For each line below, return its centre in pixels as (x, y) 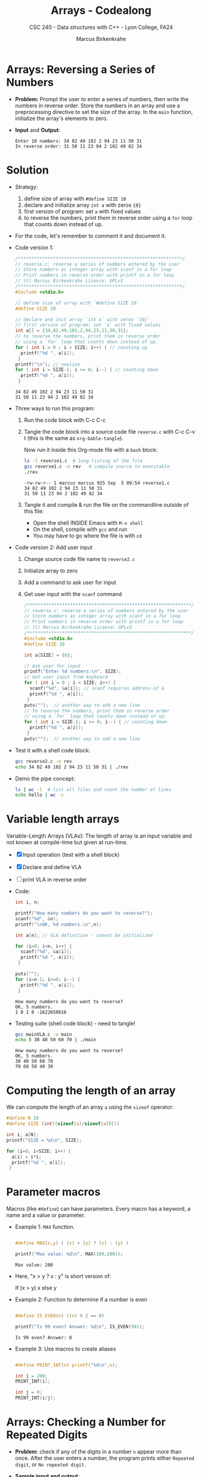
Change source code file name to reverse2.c (79, 559)
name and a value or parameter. (46, 1215)
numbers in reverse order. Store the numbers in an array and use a (97, 105)
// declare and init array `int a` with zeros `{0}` (82, 319)
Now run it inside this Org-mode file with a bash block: (91, 450)
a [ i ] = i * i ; (27, 1157)
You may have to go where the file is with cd (88, 535)
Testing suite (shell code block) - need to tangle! (75, 1023)
